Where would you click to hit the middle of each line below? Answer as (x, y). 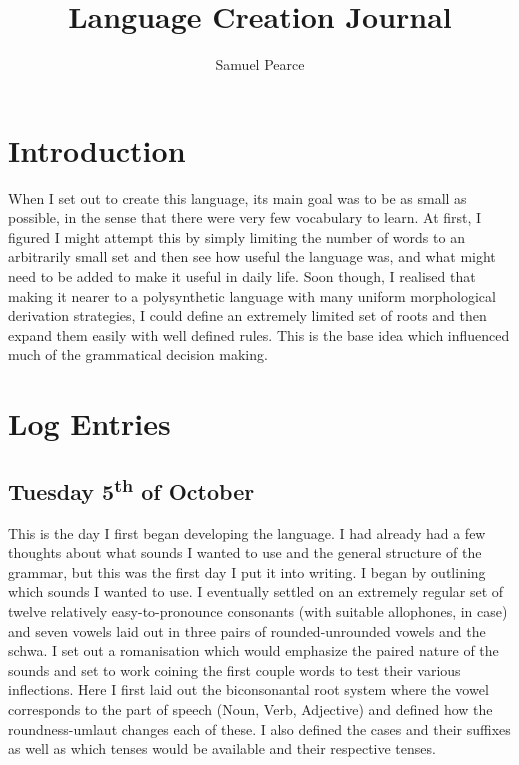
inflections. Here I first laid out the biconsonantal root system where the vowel (248, 689)
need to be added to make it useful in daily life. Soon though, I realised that (242, 276)
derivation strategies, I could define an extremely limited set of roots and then (247, 315)
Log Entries (89, 423)
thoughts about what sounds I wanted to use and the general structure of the (245, 552)
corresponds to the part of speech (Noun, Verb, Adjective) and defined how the (250, 708)
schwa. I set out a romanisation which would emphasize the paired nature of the (253, 650)
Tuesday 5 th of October (131, 488)
